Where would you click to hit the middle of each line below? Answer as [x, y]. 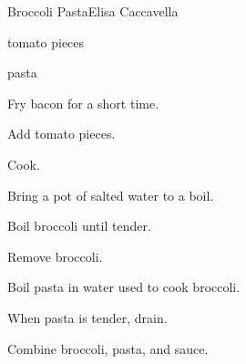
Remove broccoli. [55, 256]
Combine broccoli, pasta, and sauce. [108, 348]
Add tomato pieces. [61, 134]
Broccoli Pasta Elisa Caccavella [93, 11]
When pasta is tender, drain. [87, 317]
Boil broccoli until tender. [79, 226]
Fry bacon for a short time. [83, 103]
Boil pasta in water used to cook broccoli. [124, 287]
